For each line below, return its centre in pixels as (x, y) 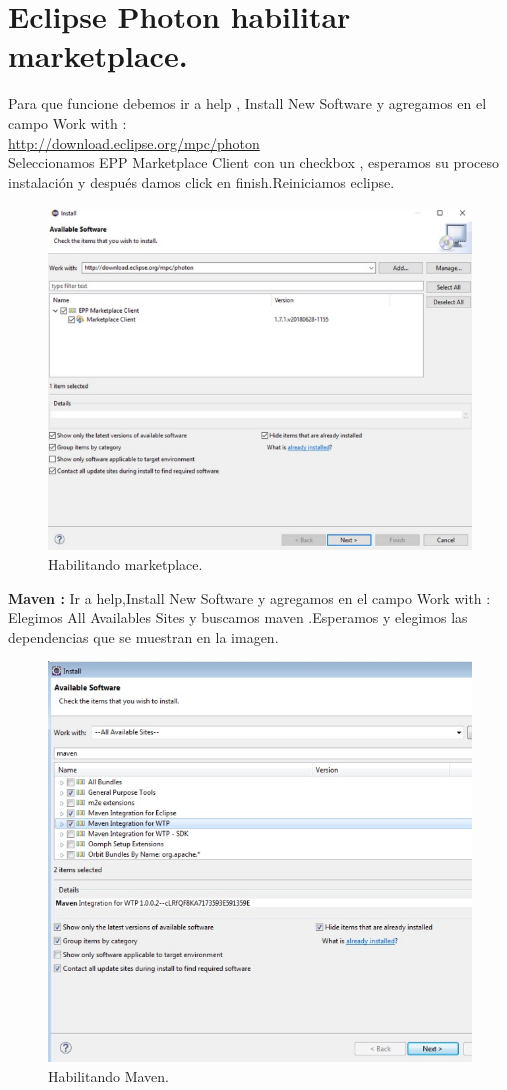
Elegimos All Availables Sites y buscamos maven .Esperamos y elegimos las (238, 617)
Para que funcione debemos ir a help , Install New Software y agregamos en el (247, 103)
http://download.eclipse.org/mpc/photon (134, 142)
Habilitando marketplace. (125, 564)
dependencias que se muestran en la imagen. (143, 636)
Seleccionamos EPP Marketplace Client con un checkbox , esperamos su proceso (254, 162)
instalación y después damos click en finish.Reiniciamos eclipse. (201, 181)
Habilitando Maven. (108, 1075)
